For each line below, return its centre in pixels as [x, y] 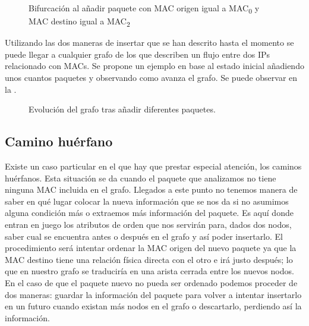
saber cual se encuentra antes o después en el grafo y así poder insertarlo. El [144, 236]
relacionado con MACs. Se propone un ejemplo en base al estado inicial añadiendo [154, 66]
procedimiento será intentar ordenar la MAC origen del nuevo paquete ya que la [151, 248]
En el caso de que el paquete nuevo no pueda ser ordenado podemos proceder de [151, 282]
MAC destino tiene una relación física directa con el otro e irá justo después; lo [149, 259]
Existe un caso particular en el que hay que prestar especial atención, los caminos [153, 166]
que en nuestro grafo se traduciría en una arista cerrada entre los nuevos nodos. [149, 271]
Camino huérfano [59, 141]
